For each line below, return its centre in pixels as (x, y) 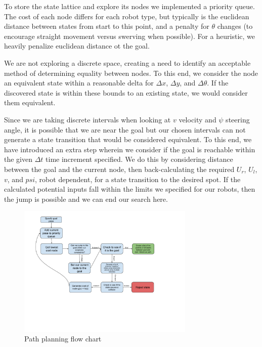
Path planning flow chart (63, 339)
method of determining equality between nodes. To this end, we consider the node (131, 73)
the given (18, 159)
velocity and (198, 119)
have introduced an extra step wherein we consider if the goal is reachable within (130, 149)
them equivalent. (30, 102)
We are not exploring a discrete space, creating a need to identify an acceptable (127, 62)
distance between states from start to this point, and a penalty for (107, 26)
